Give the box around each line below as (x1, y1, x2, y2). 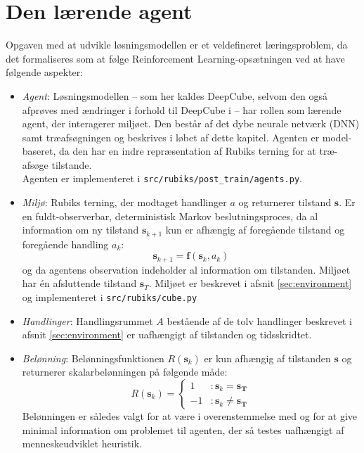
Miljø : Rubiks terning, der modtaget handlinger (22, 195, 227, 210)
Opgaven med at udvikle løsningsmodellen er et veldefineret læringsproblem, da (6, 37, 348, 52)
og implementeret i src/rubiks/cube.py (22, 290, 197, 304)
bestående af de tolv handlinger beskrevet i (167, 313, 352, 328)
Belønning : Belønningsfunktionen (22, 350, 164, 365)
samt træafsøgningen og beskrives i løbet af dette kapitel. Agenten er (22, 129, 320, 144)
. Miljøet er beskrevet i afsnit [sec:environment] (148, 276, 352, 291)
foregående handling (22, 236, 109, 251)
